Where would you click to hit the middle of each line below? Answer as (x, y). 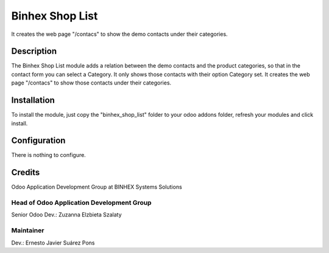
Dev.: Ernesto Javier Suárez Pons (53, 243)
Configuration (38, 141)
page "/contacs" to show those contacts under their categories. (91, 83)
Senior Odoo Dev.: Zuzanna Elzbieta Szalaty (66, 215)
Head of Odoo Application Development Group (81, 203)
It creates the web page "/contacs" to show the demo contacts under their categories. (119, 34)
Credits (26, 172)
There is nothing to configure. (49, 155)
